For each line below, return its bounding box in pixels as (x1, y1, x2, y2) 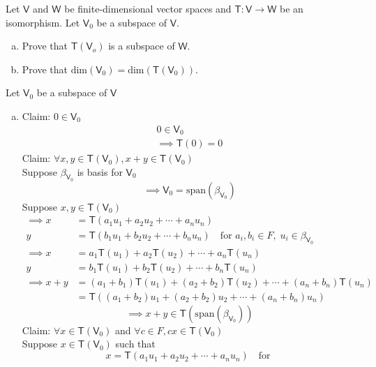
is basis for (77, 164, 123, 179)
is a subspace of (108, 38, 175, 53)
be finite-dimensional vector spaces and (64, 1, 232, 15)
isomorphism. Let (6, 15, 80, 29)
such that (115, 336, 156, 351)
